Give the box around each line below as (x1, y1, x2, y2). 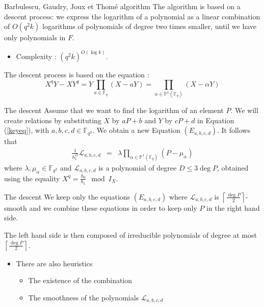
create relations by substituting (4, 115, 101, 125)
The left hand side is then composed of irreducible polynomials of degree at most (4, 230, 257, 240)
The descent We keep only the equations (4, 191, 130, 202)
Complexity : (16, 51, 57, 62)
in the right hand (206, 202, 260, 213)
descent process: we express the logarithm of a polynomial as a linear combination (4, 11, 260, 21)
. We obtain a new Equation (92, 125, 180, 135)
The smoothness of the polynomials (28, 292, 139, 302)
